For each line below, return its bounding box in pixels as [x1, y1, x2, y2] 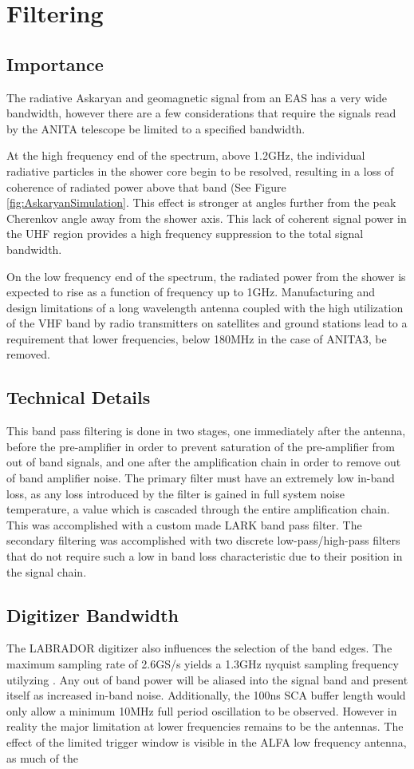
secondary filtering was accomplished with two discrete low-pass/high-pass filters [6, 532, 400, 549]
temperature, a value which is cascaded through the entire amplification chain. [6, 501, 390, 517]
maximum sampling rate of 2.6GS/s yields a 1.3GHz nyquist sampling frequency [6, 656, 399, 672]
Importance [6, 51, 104, 76]
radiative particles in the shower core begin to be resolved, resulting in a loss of [6, 162, 394, 179]
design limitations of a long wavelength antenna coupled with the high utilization [6, 299, 404, 315]
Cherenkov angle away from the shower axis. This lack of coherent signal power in [6, 209, 407, 226]
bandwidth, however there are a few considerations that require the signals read [6, 105, 396, 121]
